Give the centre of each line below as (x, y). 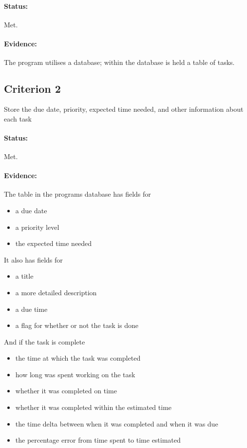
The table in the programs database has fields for (77, 194)
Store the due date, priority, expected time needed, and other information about (124, 109)
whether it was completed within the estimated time (94, 407)
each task (18, 118)
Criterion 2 (32, 89)
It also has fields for (33, 259)
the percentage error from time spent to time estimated (98, 440)
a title (24, 276)
